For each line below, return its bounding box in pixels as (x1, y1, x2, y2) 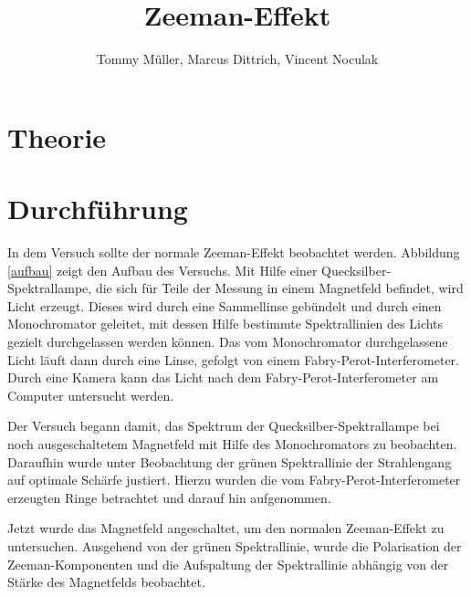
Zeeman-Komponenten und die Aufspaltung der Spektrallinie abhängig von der (7, 554, 449, 573)
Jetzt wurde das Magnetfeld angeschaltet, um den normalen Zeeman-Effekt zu (7, 518, 445, 538)
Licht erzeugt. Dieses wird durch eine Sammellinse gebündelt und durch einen (7, 296, 442, 315)
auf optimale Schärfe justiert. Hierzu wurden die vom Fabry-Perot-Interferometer (7, 470, 461, 489)
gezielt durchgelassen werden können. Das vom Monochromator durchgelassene (7, 332, 448, 351)
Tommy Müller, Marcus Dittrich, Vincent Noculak (96, 49, 379, 68)
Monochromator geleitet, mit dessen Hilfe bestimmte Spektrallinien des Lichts (7, 314, 444, 333)
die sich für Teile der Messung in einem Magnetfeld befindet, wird (95, 278, 464, 298)
